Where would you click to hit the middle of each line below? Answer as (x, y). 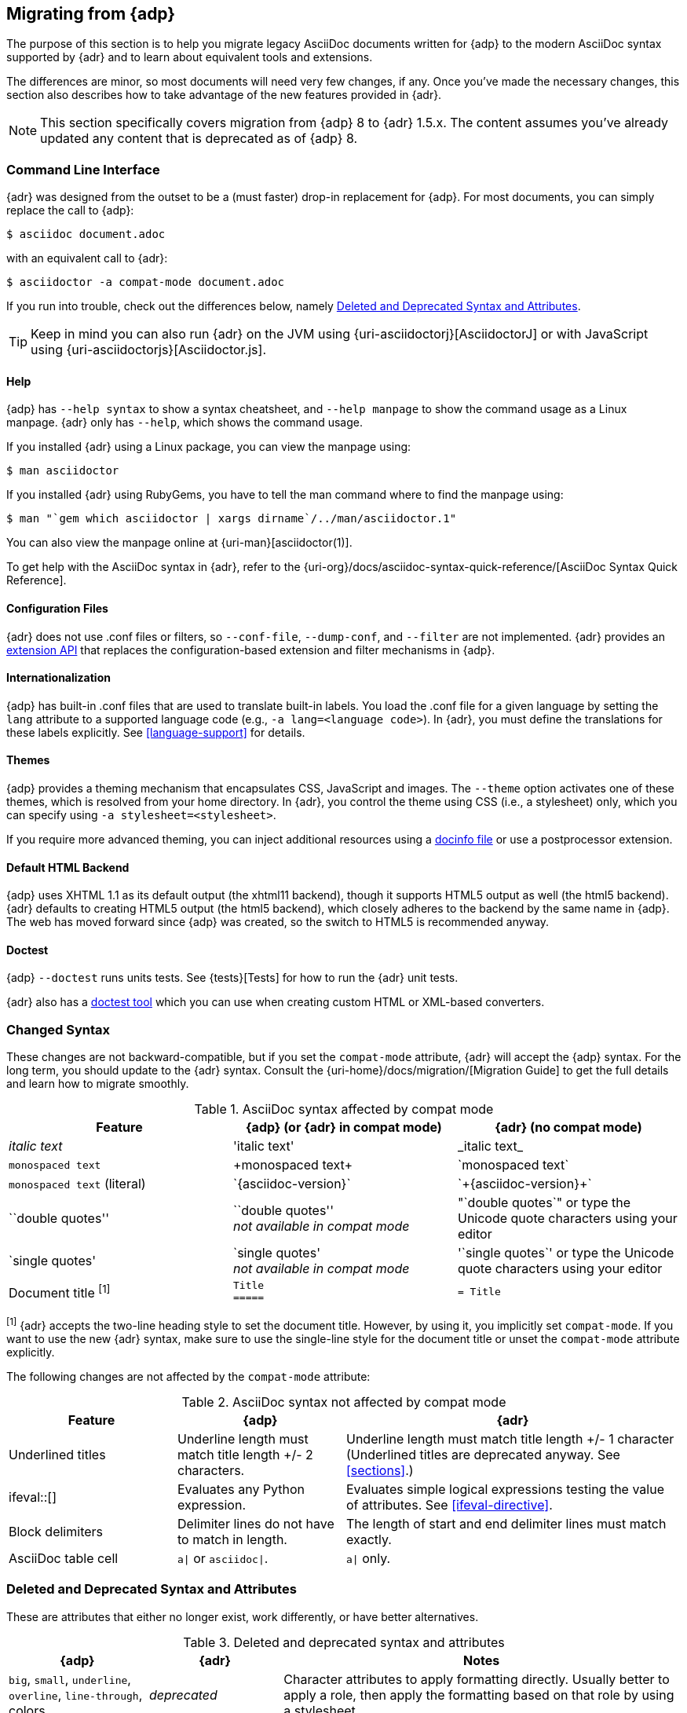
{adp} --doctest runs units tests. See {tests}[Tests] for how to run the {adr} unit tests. (232, 978)
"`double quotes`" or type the (544, 1203)
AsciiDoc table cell (64, 1558)
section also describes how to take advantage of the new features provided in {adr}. (224, 95)
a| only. (369, 1558)
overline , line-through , (76, 1695)
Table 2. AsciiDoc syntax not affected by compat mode (344, 1402)
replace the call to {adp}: (70, 210)
